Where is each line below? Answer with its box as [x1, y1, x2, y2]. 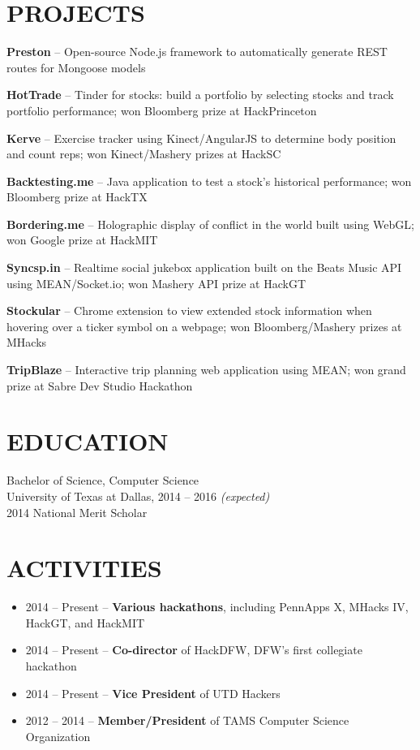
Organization [25, 727, 91, 744]
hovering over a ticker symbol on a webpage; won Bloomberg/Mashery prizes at [6, 317, 402, 334]
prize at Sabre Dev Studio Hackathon [6, 377, 193, 394]
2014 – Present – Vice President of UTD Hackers [25, 684, 281, 701]
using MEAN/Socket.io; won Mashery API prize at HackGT [6, 274, 306, 291]
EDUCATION [6, 425, 169, 458]
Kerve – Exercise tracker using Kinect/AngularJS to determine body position [6, 129, 396, 146]
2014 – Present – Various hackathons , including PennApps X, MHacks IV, [25, 598, 409, 615]
